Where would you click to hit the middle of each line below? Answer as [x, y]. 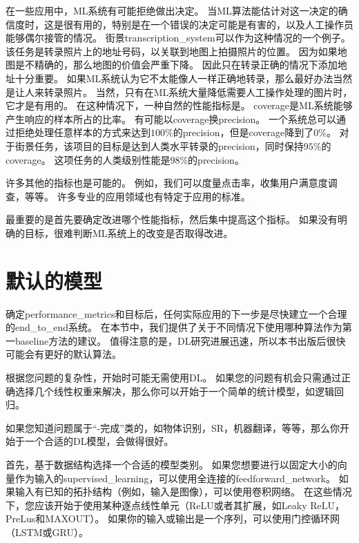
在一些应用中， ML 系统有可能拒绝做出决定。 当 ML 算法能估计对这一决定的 [172, 10]
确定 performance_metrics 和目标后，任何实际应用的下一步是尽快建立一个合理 [176, 313]
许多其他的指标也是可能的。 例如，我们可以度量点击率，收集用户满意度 [167, 183]
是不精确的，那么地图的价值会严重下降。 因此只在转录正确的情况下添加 [176, 65]
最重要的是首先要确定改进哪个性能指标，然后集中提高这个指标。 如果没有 [172, 219]
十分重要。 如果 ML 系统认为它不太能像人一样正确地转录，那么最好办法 [174, 78]
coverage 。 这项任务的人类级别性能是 [88, 159]
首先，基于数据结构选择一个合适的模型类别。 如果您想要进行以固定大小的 [172, 464]
